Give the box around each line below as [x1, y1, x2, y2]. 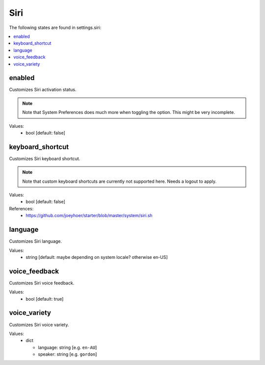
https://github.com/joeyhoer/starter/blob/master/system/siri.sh [26, 213, 153, 219]
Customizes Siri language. [9, 238, 62, 244]
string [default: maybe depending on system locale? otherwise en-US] [26, 254, 168, 260]
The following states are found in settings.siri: [9, 25, 102, 30]
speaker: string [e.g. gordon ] [38, 351, 97, 357]
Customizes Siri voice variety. [9, 322, 69, 328]
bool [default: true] [26, 296, 64, 302]
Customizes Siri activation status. [9, 86, 77, 93]
